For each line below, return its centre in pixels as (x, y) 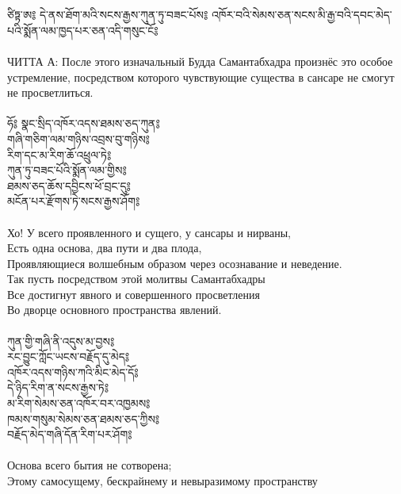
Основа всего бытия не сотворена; (90, 465)
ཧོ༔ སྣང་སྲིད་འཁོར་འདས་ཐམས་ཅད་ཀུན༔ (84, 123)
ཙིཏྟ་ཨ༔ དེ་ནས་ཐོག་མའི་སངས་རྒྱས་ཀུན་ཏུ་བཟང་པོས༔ (108, 15)
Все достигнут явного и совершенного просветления (134, 294)
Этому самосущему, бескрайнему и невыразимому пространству (162, 481)
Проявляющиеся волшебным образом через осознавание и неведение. (175, 263)
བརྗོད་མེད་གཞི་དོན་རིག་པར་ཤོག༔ (70, 434)
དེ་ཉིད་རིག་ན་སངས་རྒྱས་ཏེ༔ (58, 387)
